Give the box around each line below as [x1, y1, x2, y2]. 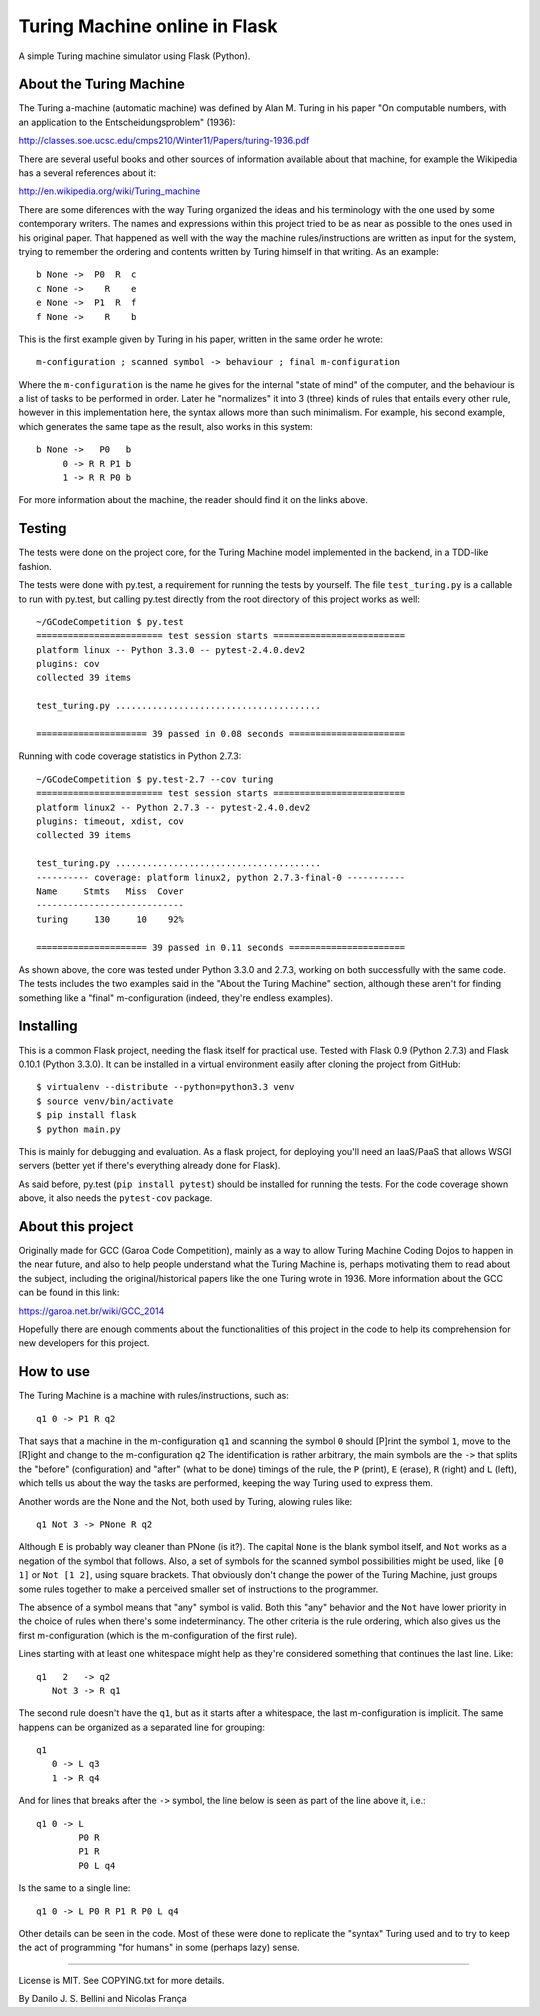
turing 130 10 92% [36, 913, 185, 925]
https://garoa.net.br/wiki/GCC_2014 [18, 1305, 165, 1317]
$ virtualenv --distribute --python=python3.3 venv [36, 1081, 295, 1093]
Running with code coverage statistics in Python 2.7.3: [18, 750, 242, 762]
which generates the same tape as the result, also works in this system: [18, 420, 314, 432]
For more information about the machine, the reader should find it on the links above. [18, 494, 369, 506]
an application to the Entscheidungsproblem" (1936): [18, 116, 236, 128]
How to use [18, 1363, 90, 1380]
